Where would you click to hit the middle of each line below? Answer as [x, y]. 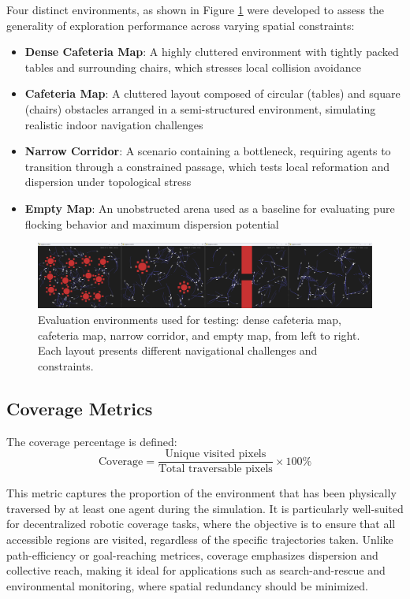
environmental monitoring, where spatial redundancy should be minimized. [187, 585]
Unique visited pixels [216, 454]
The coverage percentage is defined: [92, 441]
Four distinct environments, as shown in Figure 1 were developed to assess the [196, 9]
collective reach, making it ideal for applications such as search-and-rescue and [196, 570]
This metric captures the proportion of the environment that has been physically [201, 493]
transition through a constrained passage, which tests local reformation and [207, 166]
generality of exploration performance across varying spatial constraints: [181, 25]
